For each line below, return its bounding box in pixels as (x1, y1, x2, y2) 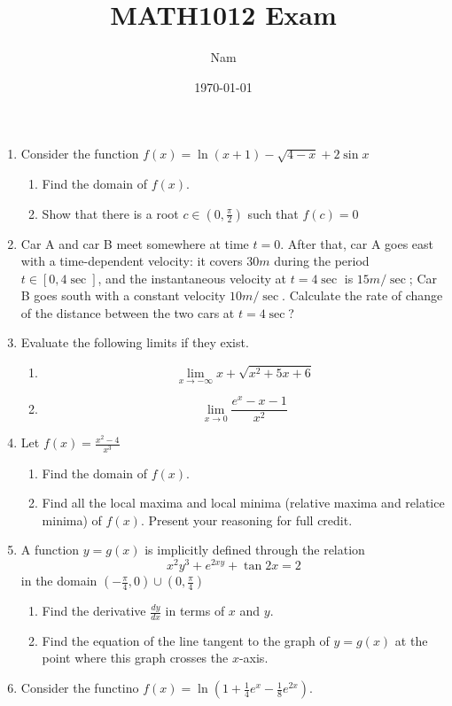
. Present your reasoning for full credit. (140, 510, 353, 529)
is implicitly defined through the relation (144, 540, 365, 559)
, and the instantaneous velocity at (97, 268, 287, 287)
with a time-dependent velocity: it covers (20, 252, 243, 270)
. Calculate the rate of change (282, 286, 443, 305)
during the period (274, 252, 370, 270)
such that (247, 204, 299, 222)
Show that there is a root (42, 204, 179, 222)
